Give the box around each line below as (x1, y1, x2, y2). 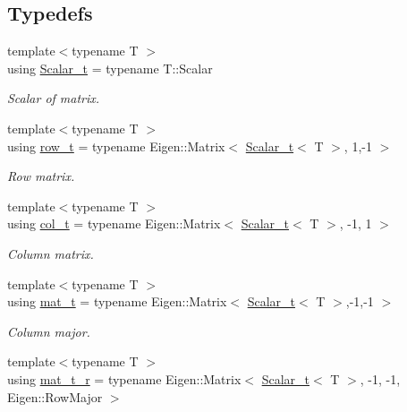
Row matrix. (7, 167, 75, 185)
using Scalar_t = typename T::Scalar (7, 58, 213, 77)
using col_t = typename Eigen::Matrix (7, 214, 221, 233)
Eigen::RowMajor (7, 387, 103, 406)
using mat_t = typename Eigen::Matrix (7, 292, 227, 311)
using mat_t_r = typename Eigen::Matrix (7, 369, 242, 388)
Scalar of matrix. (7, 89, 100, 107)
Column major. (7, 322, 90, 340)
